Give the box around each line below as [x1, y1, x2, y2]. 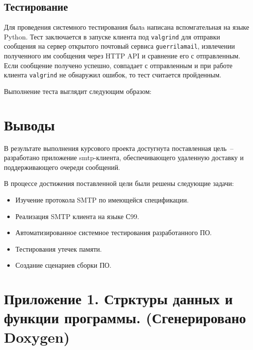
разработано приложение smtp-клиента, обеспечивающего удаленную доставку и [4, 152, 244, 163]
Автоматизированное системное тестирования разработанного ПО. [15, 227, 212, 238]
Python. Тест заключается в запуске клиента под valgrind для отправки [4, 31, 220, 41]
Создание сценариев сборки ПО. [15, 260, 111, 270]
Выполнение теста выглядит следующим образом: [4, 86, 152, 96]
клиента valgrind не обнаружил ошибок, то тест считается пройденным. [4, 70, 222, 80]
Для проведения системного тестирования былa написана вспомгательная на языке [4, 22, 249, 32]
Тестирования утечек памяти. [15, 243, 102, 254]
